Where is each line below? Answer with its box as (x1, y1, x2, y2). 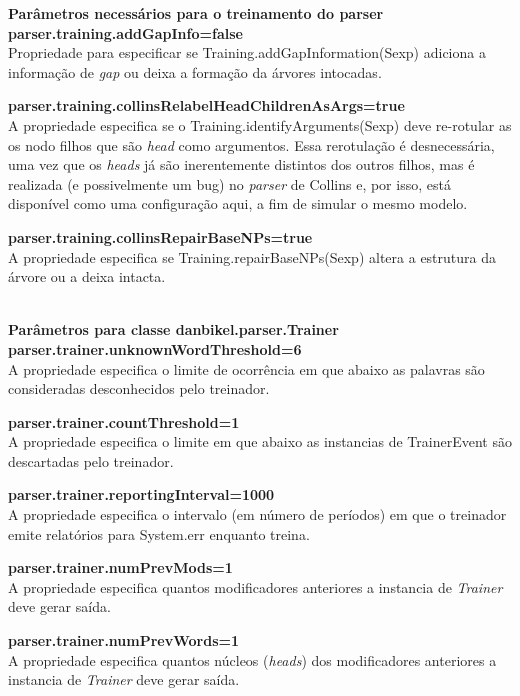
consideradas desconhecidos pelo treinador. (8, 378, 270, 399)
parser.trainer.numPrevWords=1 (8, 630, 240, 651)
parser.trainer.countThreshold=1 (8, 411, 240, 432)
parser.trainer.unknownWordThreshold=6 (8, 338, 302, 359)
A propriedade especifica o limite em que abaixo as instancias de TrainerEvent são (8, 431, 512, 452)
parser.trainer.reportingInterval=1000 (8, 484, 275, 505)
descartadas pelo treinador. (8, 450, 174, 471)
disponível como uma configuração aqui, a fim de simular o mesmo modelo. (8, 193, 468, 214)
